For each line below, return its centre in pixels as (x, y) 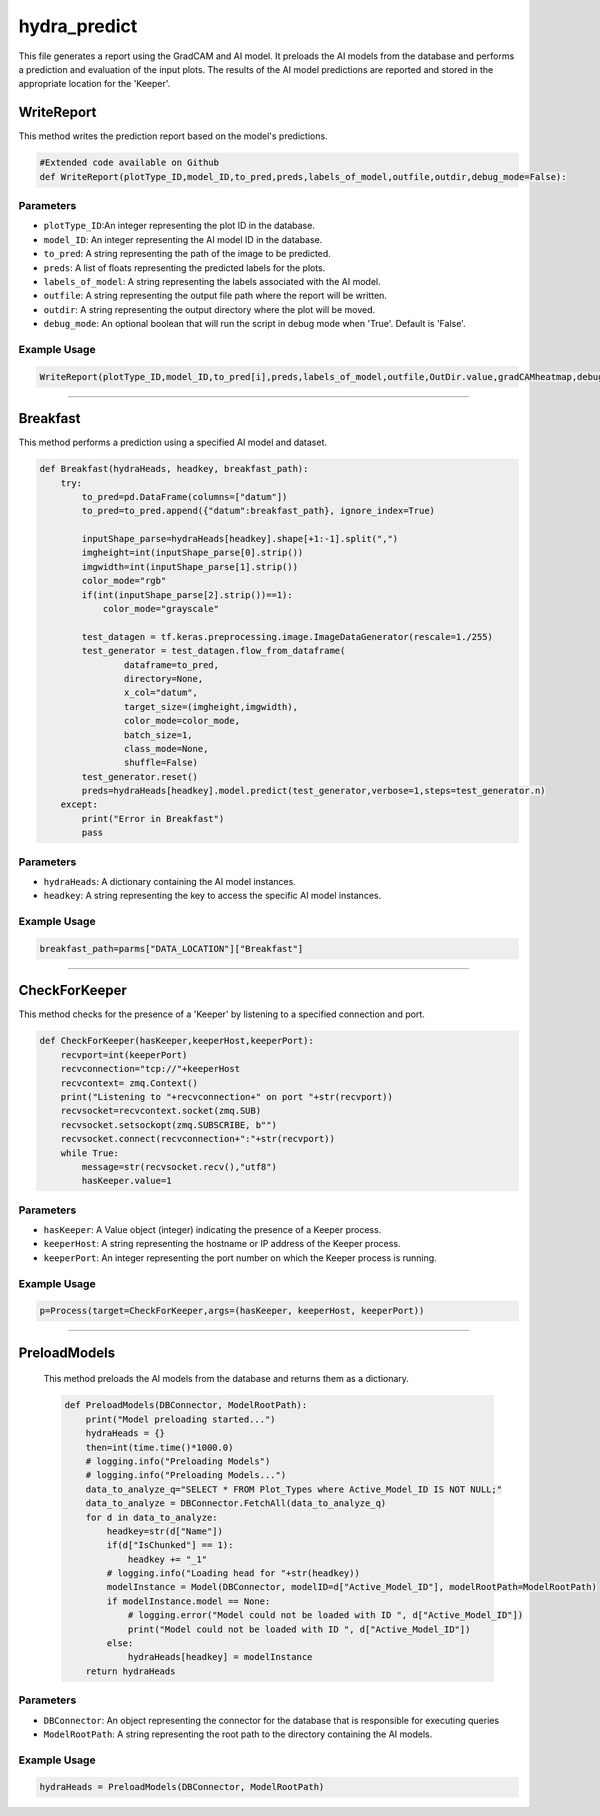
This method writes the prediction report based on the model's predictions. (173, 136)
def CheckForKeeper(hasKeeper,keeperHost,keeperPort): (176, 1041)
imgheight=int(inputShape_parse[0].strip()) (192, 553)
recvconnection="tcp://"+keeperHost (150, 1069)
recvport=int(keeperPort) (124, 1054)
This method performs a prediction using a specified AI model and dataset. (173, 442)
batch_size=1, (158, 734)
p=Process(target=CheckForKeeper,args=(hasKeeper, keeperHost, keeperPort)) (232, 1311)
